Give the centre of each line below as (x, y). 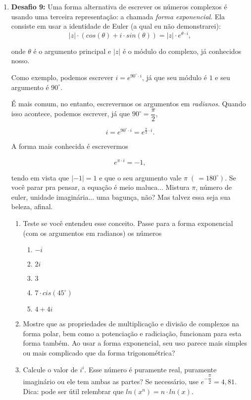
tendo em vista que (40, 177)
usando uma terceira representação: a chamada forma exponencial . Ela (118, 16)
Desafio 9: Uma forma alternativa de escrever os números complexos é (119, 6)
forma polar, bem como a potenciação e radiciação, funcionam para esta (132, 333)
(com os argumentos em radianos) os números (92, 233)
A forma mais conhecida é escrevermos (70, 146)
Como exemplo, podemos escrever (62, 77)
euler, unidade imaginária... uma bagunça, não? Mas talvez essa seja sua (121, 197)
